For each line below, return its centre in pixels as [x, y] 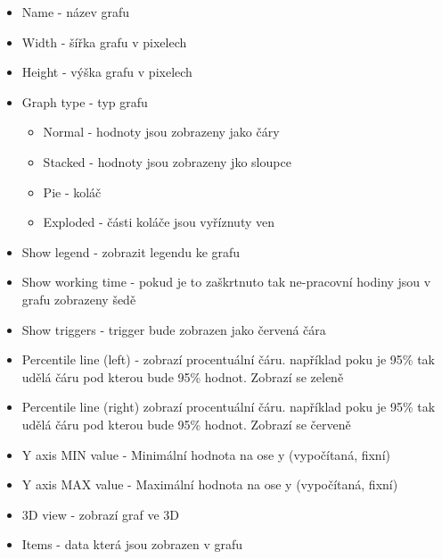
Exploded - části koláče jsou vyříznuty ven [159, 222]
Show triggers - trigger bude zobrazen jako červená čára [174, 329]
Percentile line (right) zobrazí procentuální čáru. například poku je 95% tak [229, 407]
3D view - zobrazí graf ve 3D [101, 514]
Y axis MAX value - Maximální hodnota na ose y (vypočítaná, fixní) [210, 484]
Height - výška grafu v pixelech [107, 72]
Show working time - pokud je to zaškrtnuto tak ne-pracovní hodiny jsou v [226, 282]
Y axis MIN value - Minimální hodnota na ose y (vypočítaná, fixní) [206, 454]
